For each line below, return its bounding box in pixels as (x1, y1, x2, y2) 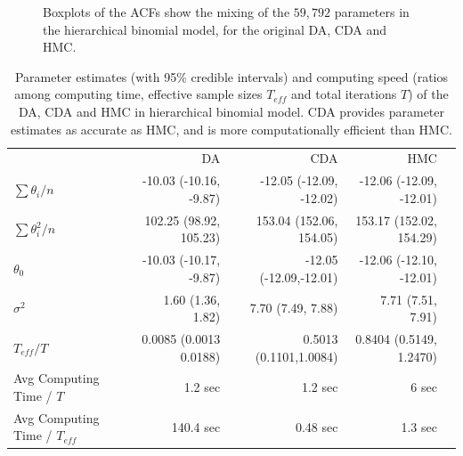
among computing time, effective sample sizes (14, 85, 263, 103)
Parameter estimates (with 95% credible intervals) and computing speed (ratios (14, 67, 449, 85)
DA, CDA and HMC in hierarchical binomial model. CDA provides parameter (18, 102, 445, 120)
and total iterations (291, 85, 397, 103)
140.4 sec (171, 417, 221, 436)
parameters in (334, 3, 410, 20)
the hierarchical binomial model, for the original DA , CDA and (43, 20, 386, 38)
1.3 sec (401, 417, 437, 436)
